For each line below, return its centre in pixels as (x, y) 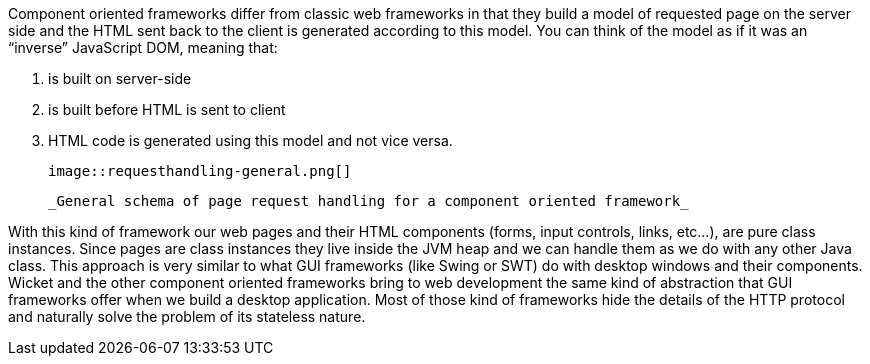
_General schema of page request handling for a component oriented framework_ (368, 201)
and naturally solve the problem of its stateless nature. (187, 316)
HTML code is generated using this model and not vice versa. (250, 140)
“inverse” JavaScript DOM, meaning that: (143, 47)
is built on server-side (120, 78)
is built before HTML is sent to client (167, 109)
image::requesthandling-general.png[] (200, 171)
